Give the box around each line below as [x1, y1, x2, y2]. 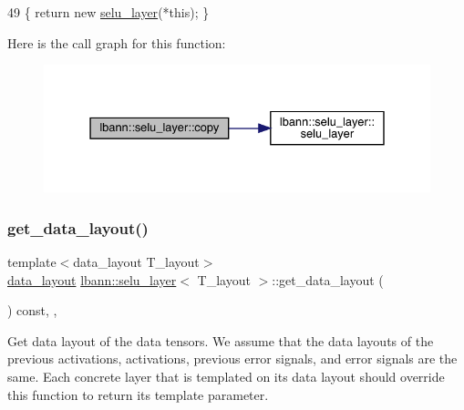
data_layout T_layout [73, 252, 200, 272]
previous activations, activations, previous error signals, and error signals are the [7, 349, 458, 368]
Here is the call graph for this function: [7, 33, 226, 52]
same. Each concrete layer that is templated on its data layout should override [7, 367, 445, 386]
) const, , [7, 301, 57, 320]
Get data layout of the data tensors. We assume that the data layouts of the [7, 331, 434, 350]
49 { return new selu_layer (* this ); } [7, 3, 210, 21]
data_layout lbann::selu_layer [7, 270, 177, 289]
